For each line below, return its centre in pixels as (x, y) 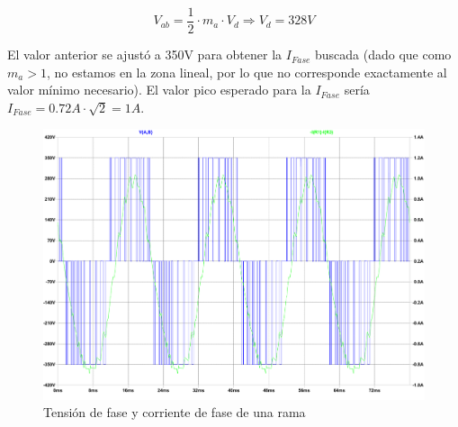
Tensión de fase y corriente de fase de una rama (175, 412)
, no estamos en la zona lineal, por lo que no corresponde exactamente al (247, 72)
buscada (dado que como (383, 55)
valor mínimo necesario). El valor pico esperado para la (159, 90)
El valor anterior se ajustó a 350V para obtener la (145, 55)
